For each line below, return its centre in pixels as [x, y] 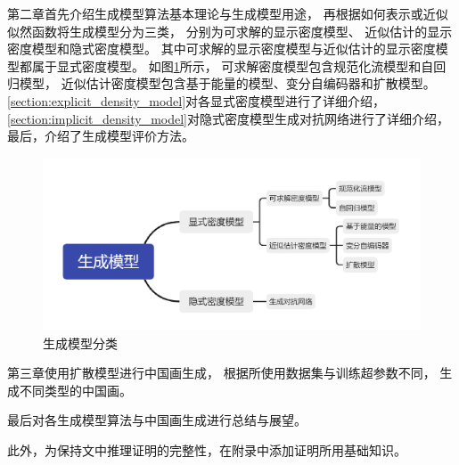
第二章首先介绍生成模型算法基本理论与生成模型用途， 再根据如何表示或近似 [228, 13]
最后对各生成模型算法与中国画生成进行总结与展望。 [157, 420]
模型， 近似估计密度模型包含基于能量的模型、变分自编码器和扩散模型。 [227, 83]
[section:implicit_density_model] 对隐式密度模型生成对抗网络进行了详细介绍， [229, 118]
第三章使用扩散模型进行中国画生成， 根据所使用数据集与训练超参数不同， [221, 373]
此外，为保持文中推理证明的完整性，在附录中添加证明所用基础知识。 [207, 449]
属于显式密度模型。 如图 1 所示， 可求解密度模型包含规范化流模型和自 [233, 65]
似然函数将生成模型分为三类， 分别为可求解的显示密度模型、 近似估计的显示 [230, 31]
